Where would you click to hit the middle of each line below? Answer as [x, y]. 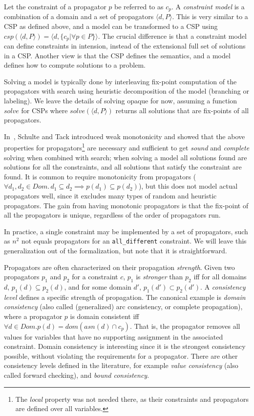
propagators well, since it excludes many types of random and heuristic [110, 196]
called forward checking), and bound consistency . [77, 375]
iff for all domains [220, 277]
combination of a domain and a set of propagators [79, 16]
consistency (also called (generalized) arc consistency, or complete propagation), [123, 306]
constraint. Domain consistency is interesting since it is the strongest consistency [125, 346]
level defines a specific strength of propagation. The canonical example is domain [125, 297]
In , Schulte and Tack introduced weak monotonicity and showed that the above [125, 136]
